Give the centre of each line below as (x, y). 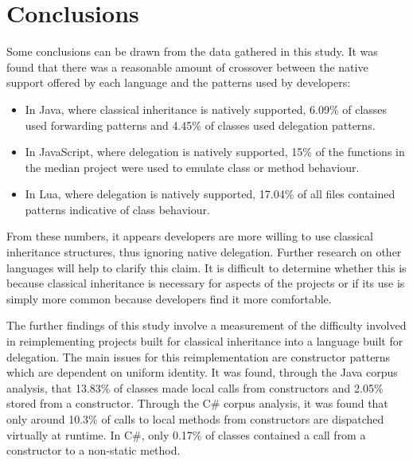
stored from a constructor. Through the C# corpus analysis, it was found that (197, 403)
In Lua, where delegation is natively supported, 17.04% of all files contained (210, 194)
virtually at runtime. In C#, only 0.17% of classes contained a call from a (186, 434)
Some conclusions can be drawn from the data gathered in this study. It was (192, 51)
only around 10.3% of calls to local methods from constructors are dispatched (195, 419)
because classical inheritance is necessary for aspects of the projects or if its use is (206, 283)
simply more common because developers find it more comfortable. (169, 298)
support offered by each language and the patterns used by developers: (179, 82)
